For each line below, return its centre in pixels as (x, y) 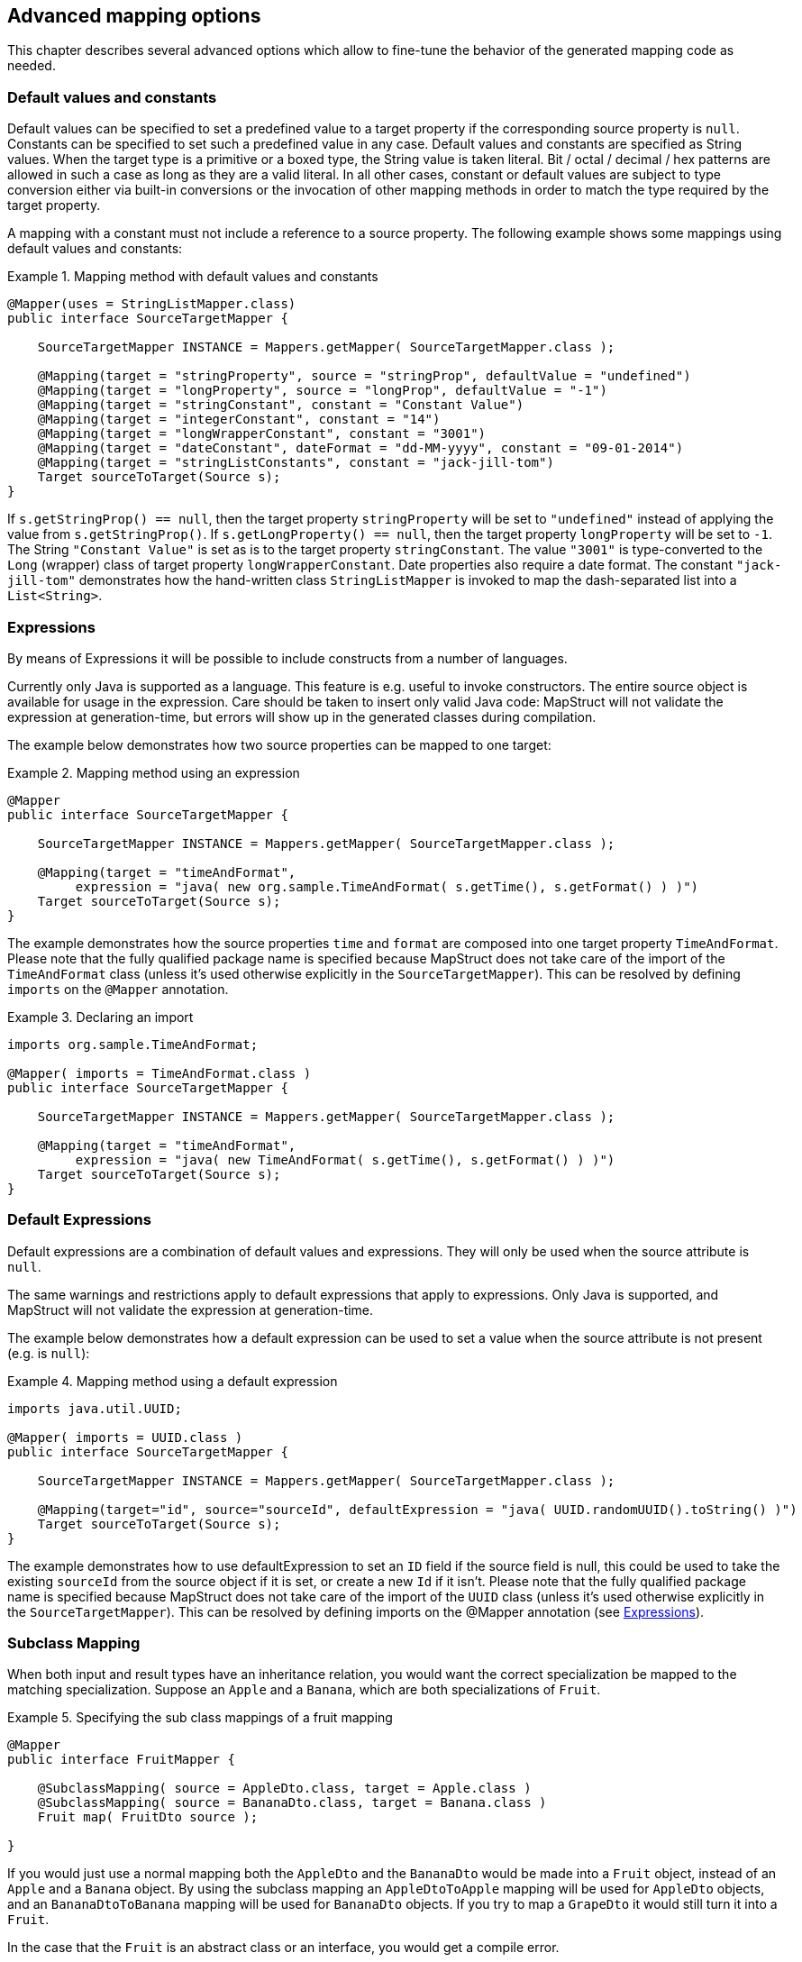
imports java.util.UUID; (95, 1408)
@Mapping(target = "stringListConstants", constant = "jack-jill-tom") (296, 463)
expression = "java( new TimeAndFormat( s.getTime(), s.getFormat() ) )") (345, 1159)
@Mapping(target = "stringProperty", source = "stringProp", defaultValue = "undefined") (364, 376)
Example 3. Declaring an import (100, 1017)
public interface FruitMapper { (121, 1760)
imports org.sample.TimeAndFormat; (133, 1044)
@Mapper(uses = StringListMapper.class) (152, 304)
